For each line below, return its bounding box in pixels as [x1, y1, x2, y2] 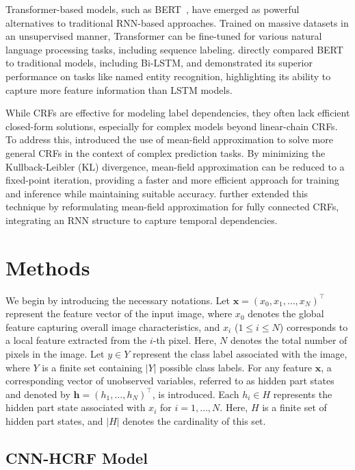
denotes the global [248, 306, 324, 321]
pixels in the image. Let [5, 347, 105, 360]
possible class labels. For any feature [159, 360, 313, 374]
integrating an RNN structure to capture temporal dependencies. [5, 212, 278, 227]
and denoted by [5, 386, 70, 401]
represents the [273, 386, 332, 401]
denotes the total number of [230, 333, 347, 347]
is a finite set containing [42, 360, 143, 374]
